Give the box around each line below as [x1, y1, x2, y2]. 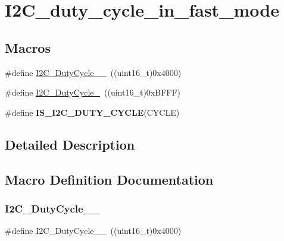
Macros [5, 38, 51, 56]
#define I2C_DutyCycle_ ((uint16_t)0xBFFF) [5, 86, 181, 99]
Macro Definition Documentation [5, 170, 214, 188]
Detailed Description [5, 135, 135, 153]
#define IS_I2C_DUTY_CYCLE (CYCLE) [5, 106, 180, 118]
